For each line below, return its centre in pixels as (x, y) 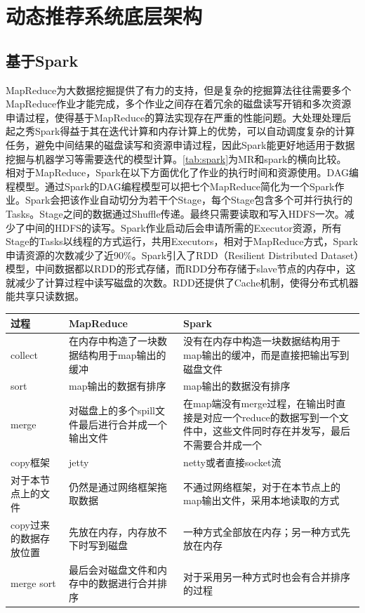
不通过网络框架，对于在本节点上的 (262, 486)
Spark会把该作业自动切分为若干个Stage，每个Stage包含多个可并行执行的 (189, 200)
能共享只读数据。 (45, 296)
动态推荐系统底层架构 (104, 16)
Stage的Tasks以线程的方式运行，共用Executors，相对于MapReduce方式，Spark (182, 241)
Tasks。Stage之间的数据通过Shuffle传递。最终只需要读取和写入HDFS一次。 (175, 213)
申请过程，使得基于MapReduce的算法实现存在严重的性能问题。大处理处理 (174, 117)
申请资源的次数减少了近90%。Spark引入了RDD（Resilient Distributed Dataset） (182, 255)
